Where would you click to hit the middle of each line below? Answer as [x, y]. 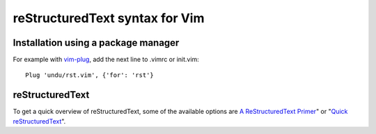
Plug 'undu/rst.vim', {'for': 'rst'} [90, 75]
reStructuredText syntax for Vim [109, 18]
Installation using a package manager [96, 43]
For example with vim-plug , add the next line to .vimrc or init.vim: [106, 60]
